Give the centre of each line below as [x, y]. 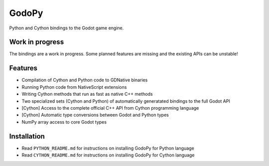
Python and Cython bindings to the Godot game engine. [67, 28]
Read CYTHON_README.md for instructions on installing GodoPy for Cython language [108, 155]
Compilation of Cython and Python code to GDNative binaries [85, 80]
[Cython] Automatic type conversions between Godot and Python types [95, 115]
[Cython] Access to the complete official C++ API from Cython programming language [110, 108]
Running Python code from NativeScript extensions [74, 87]
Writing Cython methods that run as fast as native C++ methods [87, 94]
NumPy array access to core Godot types [64, 122]
